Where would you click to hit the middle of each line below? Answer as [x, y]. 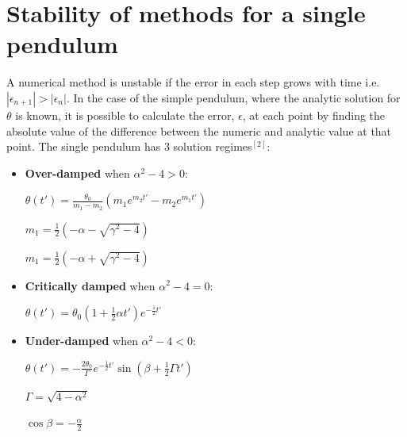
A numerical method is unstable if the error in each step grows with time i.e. [193, 82]
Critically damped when [90, 285]
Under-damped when [81, 341]
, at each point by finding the [314, 115]
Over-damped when [77, 172]
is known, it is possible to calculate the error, [125, 115]
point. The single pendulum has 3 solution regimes [129, 146]
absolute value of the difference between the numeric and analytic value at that [199, 130]
